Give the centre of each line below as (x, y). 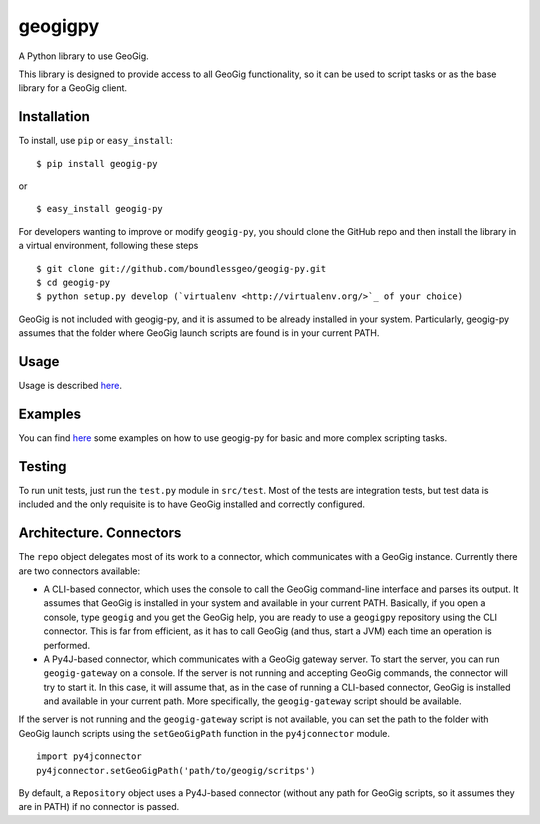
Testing (42, 466)
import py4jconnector (89, 756)
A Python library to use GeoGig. (83, 56)
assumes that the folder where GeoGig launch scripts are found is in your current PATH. (199, 333)
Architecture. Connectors (100, 533)
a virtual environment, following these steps (108, 246)
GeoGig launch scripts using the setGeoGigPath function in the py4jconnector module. (204, 733)
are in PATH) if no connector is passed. (99, 807)
